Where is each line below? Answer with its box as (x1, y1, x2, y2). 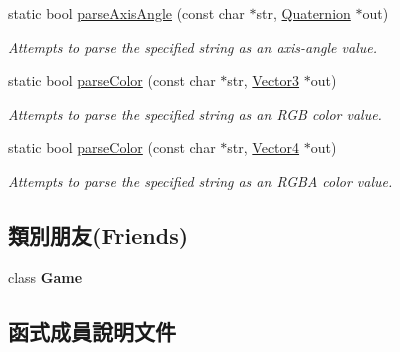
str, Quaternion (256, 3, 351, 23)
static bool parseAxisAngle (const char (8, 3, 245, 23)
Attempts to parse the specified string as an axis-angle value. (8, 36, 377, 57)
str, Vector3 (227, 70, 300, 91)
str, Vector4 (227, 137, 300, 158)
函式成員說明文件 (8, 315, 176, 346)
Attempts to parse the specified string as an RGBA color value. (8, 170, 393, 191)
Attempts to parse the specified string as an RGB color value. (8, 103, 382, 124)
